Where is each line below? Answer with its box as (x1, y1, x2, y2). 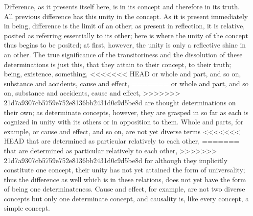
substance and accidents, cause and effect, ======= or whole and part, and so (4, 78, 249, 88)
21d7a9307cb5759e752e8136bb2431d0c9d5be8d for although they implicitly (4, 155, 228, 165)
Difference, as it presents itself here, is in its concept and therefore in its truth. (4, 1, 240, 11)
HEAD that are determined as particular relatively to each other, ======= (4, 136, 239, 146)
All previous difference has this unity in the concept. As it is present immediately (4, 11, 248, 21)
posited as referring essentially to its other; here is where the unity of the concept (4, 30, 248, 40)
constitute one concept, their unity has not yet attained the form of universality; (4, 165, 245, 175)
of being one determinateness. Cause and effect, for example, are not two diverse (4, 184, 245, 194)
